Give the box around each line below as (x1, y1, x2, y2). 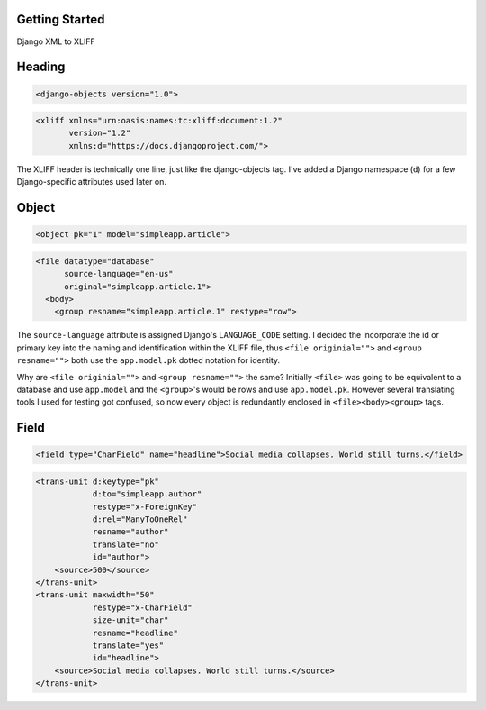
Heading (16, 59, 66, 75)
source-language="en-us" (64, 269, 175, 279)
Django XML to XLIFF (16, 36, 96, 47)
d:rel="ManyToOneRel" (92, 514, 188, 524)
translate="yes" (92, 640, 165, 651)
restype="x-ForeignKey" (92, 501, 198, 512)
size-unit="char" (92, 615, 169, 625)
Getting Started (16, 12, 105, 27)
